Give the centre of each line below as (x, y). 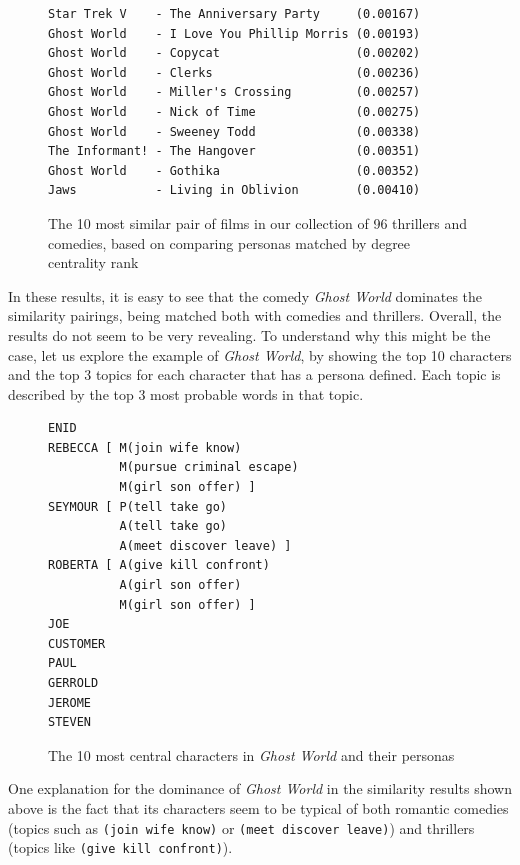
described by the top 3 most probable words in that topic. (186, 393)
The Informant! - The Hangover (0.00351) (234, 151)
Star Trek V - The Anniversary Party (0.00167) (234, 14)
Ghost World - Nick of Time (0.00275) (234, 111)
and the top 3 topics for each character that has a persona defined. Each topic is (254, 374)
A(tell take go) (173, 526)
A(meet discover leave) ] (205, 545)
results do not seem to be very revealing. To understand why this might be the (249, 334)
